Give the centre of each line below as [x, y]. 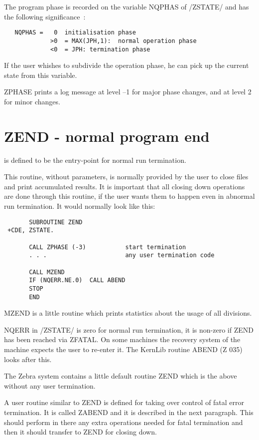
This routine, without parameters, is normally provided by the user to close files [126, 177]
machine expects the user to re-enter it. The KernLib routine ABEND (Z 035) [123, 349]
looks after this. [28, 359]
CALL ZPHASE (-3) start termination [108, 247]
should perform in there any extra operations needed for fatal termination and [124, 422]
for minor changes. [32, 101]
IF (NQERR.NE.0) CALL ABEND [77, 280]
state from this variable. [41, 75]
